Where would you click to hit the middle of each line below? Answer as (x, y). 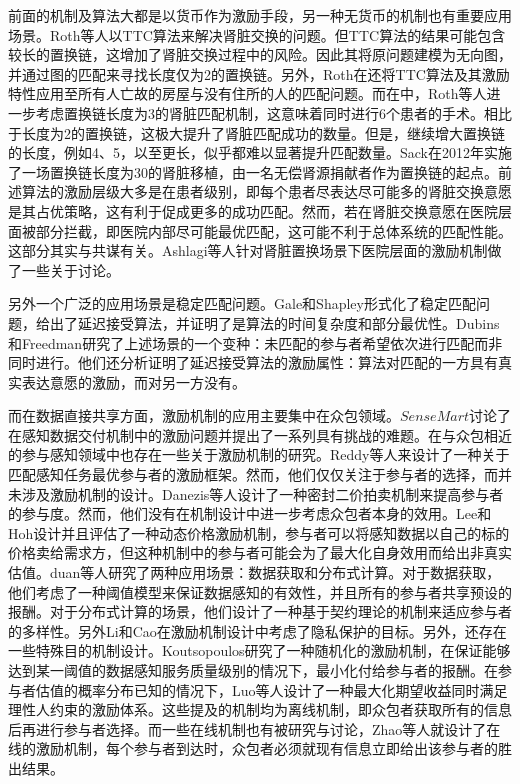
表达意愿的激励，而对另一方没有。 (133, 381)
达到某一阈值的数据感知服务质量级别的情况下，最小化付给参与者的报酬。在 (253, 670)
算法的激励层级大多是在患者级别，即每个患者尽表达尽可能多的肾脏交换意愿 (266, 191)
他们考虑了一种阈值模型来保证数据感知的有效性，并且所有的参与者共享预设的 (260, 591)
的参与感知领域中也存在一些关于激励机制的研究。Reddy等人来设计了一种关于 (259, 454)
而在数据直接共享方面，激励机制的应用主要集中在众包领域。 (204, 415)
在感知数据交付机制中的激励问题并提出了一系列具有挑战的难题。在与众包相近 (260, 434)
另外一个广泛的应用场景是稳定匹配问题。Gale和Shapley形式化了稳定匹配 (242, 303)
